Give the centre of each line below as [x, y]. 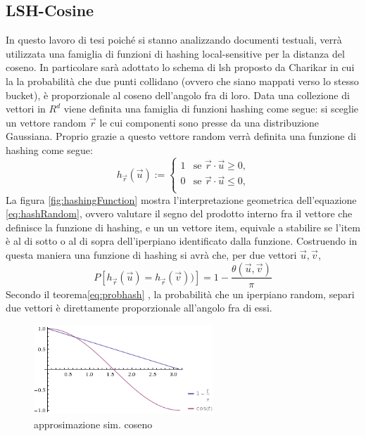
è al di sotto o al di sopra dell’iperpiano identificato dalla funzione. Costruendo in [182, 241]
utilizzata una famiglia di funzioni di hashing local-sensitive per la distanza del [175, 53]
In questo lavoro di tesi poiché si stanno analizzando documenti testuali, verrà [174, 40]
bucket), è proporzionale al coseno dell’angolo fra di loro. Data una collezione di [178, 95]
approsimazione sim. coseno [93, 424]
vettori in [26, 109]
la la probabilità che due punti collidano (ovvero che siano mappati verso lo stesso [182, 81]
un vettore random [46, 122]
